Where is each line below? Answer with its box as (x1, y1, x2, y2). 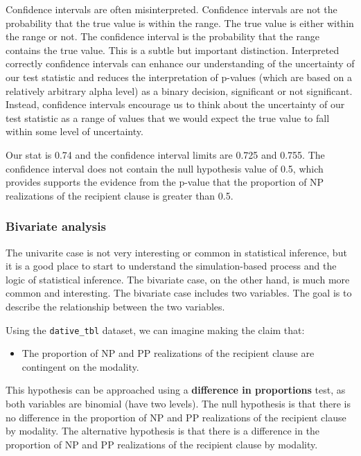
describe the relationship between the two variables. (6, 299, 225, 313)
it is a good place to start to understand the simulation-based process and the (6, 258, 337, 273)
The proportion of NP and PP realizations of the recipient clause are (21, 346, 315, 360)
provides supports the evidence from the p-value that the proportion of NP (6, 175, 324, 189)
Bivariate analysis (6, 218, 106, 235)
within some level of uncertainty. (6, 124, 143, 139)
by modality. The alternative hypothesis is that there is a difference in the (6, 423, 320, 438)
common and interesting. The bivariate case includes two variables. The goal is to (6, 286, 352, 300)
